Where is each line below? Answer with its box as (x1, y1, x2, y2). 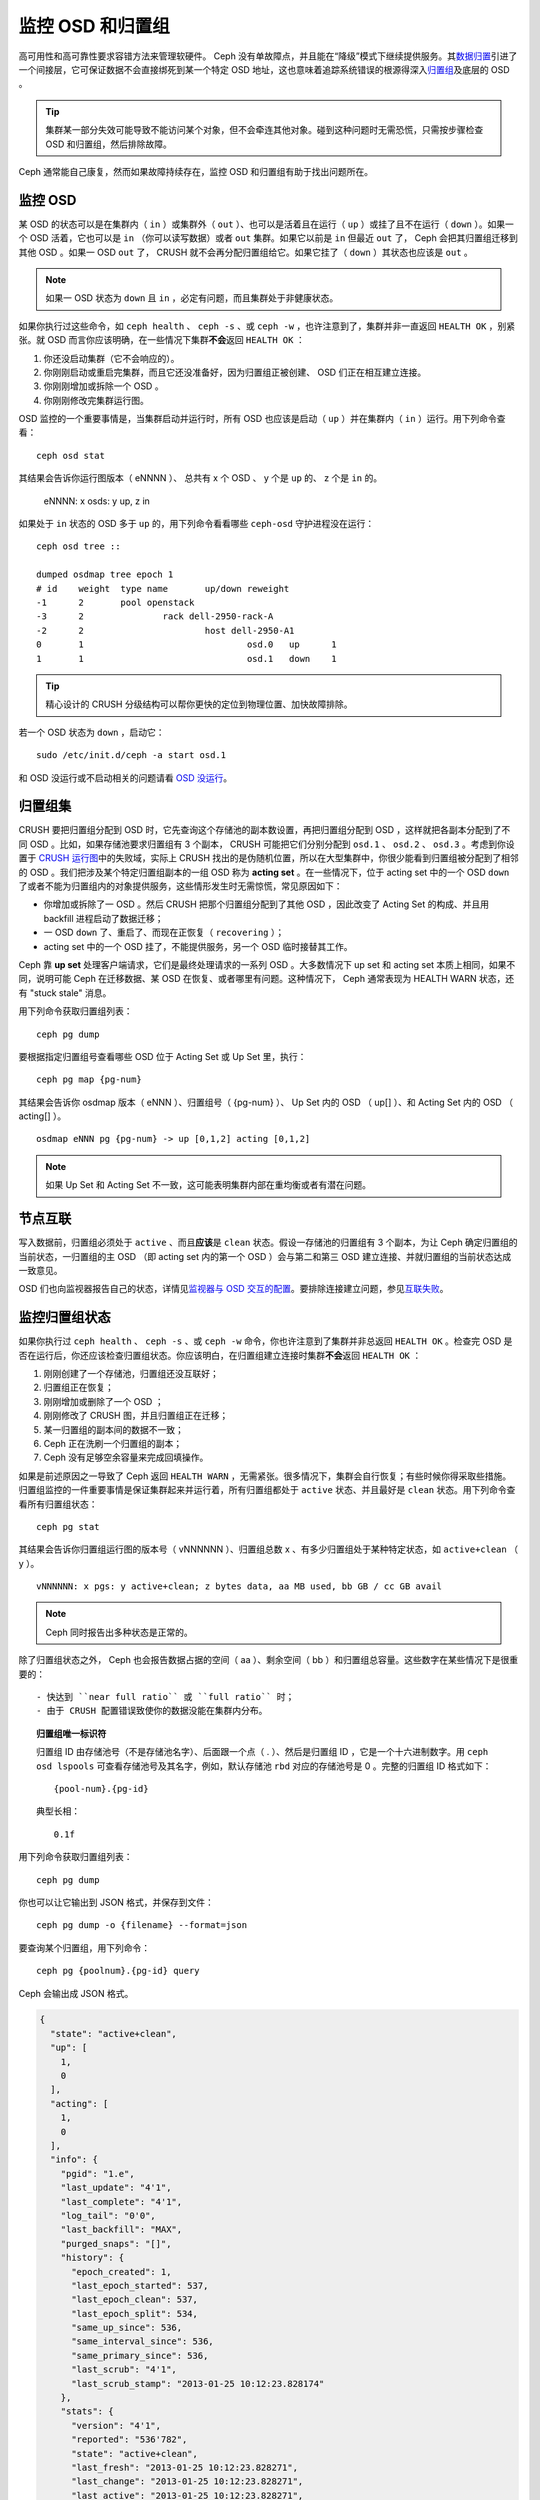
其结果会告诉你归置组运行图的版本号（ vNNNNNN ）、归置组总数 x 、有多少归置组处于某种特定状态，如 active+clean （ (18, 1543, 519, 1555)
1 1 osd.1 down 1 (36, 653, 337, 664)
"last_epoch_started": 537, (71, 2280, 209, 2291)
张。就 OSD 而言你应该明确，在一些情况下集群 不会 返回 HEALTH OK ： (18, 334, 305, 346)
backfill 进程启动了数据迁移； (43, 912, 164, 924)
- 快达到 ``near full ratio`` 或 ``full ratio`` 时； (36, 1691, 295, 1703)
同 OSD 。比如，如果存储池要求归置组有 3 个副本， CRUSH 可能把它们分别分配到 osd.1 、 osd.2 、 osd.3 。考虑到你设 (18, 838, 515, 850)
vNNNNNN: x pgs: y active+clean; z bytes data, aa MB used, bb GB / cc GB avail (36, 1581, 443, 1592)
